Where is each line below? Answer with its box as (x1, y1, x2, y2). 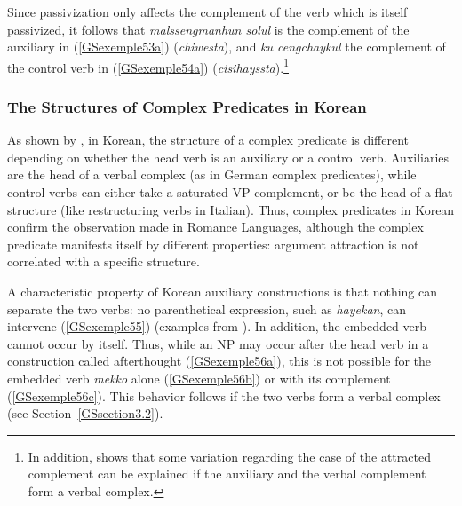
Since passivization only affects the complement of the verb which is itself (7, 3, 408, 20)
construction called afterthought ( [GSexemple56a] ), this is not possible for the (7, 352, 432, 370)
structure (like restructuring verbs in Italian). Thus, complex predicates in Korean (7, 200, 455, 218)
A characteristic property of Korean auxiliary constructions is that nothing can (7, 282, 438, 300)
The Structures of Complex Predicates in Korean (7, 95, 367, 117)
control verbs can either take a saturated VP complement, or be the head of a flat (7, 183, 453, 202)
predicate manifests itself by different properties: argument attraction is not (7, 234, 419, 253)
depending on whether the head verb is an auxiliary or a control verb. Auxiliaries (7, 147, 450, 166)
